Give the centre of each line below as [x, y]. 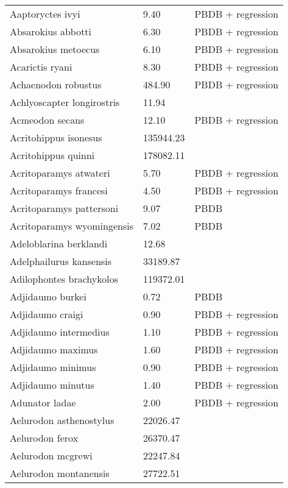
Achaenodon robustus [56, 84]
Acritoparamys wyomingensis [72, 226]
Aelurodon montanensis [60, 473]
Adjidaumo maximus [54, 349]
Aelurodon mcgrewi [51, 455]
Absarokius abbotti [51, 31]
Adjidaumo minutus [52, 385]
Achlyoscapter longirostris [65, 102]
